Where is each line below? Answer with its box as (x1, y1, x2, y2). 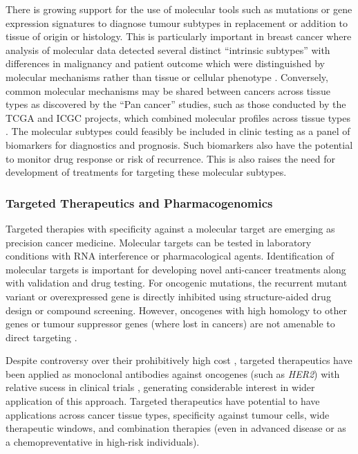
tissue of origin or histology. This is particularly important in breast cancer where (6, 29, 352, 44)
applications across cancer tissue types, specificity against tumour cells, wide (6, 407, 330, 421)
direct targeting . (6, 329, 77, 344)
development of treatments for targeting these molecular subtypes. (6, 165, 287, 179)
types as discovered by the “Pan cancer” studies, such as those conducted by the (6, 97, 346, 111)
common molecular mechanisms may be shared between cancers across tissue (6, 83, 331, 98)
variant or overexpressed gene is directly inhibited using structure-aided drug (6, 289, 331, 303)
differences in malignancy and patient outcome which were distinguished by (6, 56, 325, 71)
